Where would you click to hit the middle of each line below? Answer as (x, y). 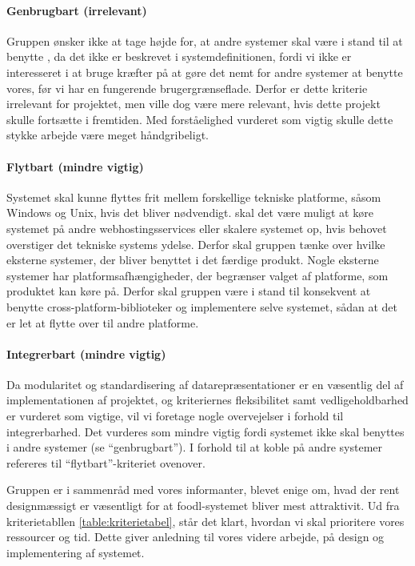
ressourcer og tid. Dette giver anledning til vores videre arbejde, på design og (196, 537)
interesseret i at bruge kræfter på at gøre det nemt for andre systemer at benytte (205, 72)
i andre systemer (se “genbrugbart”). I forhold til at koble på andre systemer (195, 447)
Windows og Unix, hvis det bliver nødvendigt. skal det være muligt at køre (190, 213)
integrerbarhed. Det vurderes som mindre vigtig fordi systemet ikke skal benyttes (206, 431)
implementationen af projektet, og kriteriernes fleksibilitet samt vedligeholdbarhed (207, 400)
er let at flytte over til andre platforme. (103, 322)
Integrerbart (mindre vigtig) (86, 353)
